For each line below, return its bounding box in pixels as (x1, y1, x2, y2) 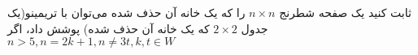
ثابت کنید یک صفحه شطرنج (279, 4, 411, 20)
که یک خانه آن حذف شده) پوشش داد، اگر (7, 19, 210, 36)
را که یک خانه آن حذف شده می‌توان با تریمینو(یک (7, 4, 246, 20)
